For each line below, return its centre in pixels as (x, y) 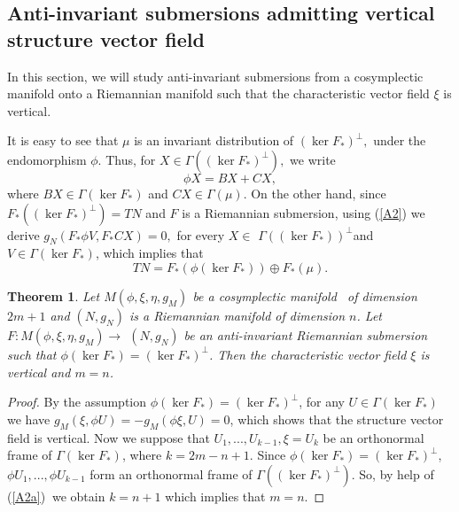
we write (313, 159)
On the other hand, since (319, 193)
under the (400, 140)
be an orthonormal (373, 437)
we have (29, 419)
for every (201, 234)
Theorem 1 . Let (54, 295)
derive (23, 234)
